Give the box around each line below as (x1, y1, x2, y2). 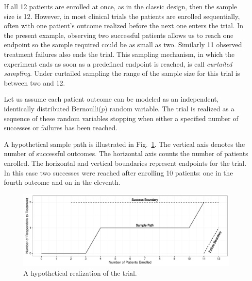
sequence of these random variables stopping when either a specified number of (4, 113, 238, 123)
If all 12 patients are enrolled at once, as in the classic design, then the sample (4, 1, 237, 11)
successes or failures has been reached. (4, 123, 118, 133)
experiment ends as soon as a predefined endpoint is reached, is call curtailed (4, 58, 233, 69)
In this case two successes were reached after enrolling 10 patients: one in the (4, 167, 233, 177)
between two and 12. (4, 77, 65, 88)
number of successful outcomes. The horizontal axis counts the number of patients (4, 148, 248, 158)
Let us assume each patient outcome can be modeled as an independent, (4, 94, 219, 104)
